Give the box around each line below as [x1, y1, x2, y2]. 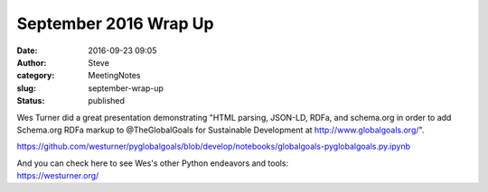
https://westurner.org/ [16, 170, 99, 181]
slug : [16, 82, 36, 94]
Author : [16, 57, 47, 68]
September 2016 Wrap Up [16, 14, 214, 33]
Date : [16, 45, 38, 56]
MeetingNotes [88, 70, 141, 81]
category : [16, 70, 55, 81]
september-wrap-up [88, 82, 164, 94]
